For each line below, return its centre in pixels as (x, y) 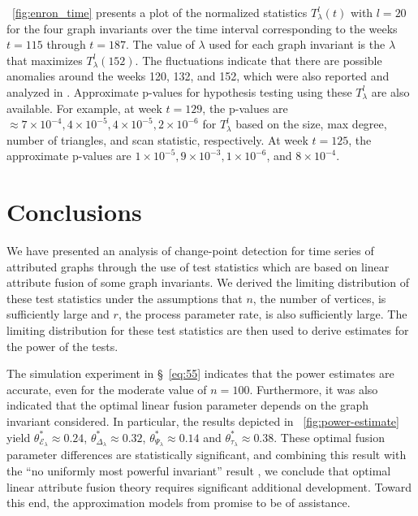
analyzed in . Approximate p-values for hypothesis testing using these (179, 91)
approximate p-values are (69, 156)
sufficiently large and (58, 314)
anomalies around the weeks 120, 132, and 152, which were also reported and (198, 76)
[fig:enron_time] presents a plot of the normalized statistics (160, 12)
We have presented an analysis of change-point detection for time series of (190, 251)
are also (390, 91)
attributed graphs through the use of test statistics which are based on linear (198, 266)
